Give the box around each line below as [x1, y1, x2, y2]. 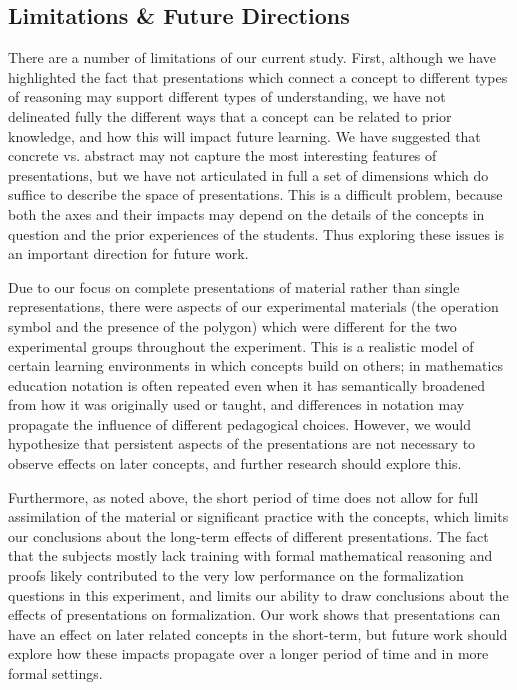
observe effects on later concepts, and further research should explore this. [8, 453, 462, 474]
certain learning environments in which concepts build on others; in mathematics [8, 355, 504, 376]
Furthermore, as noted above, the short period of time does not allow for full [8, 486, 479, 507]
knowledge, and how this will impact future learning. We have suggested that [8, 125, 481, 146]
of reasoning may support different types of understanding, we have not [8, 86, 446, 107]
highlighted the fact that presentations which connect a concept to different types [8, 66, 508, 87]
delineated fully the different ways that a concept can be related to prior [8, 105, 452, 126]
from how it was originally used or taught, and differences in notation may [8, 394, 465, 415]
